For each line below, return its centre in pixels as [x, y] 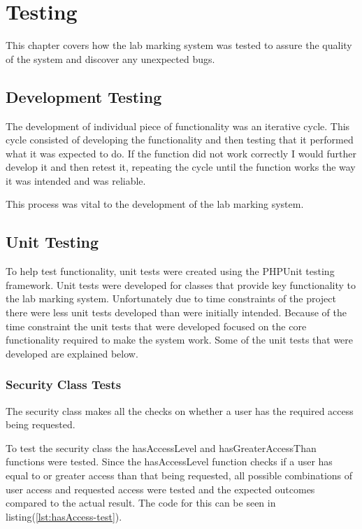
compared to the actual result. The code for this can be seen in [141, 503]
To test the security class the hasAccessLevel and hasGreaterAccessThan [161, 447]
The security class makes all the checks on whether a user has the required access [180, 410]
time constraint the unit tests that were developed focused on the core [156, 326]
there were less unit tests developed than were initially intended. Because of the [176, 312]
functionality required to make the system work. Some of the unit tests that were [180, 340]
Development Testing [84, 96]
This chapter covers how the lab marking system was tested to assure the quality [179, 45]
